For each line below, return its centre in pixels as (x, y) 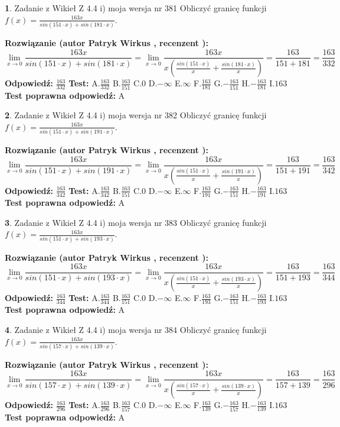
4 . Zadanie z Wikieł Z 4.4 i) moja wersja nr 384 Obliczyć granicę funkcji (136, 329)
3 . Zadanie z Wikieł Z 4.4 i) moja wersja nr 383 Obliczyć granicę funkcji (136, 222)
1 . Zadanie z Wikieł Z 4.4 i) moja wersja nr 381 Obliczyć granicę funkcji (136, 8)
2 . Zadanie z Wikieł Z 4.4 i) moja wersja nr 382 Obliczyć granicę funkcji (136, 115)
